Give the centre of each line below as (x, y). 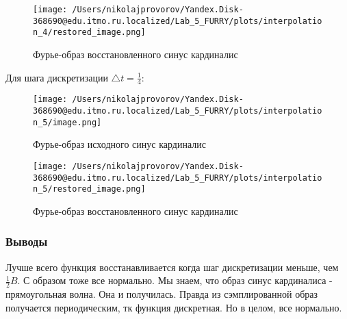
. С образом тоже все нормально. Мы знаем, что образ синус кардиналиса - (175, 280)
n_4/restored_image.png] (89, 33)
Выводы (27, 241)
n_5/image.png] (67, 122)
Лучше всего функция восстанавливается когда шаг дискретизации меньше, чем (172, 267)
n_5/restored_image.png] (89, 189)
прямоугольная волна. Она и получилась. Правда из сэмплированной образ (162, 294)
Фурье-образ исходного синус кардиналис (119, 144)
